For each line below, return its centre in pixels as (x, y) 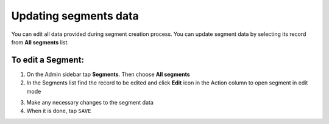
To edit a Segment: (48, 60)
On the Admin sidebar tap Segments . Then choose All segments (108, 74)
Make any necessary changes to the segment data (90, 103)
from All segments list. (40, 42)
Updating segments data (75, 16)
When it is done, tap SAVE (59, 111)
